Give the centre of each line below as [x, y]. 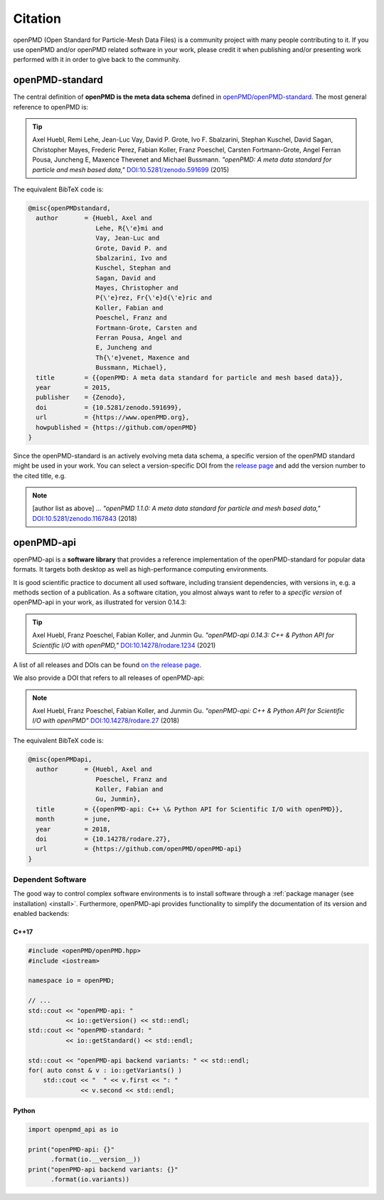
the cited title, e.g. [40, 475]
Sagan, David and [126, 278]
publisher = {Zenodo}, [81, 398]
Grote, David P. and [131, 248]
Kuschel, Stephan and [133, 268]
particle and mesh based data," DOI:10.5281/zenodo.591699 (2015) [131, 169]
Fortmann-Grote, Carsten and [146, 328]
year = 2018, [74, 829]
